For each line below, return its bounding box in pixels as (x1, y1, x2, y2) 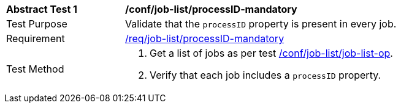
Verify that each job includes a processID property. (150, 69, 381, 81)
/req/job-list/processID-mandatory (125, 32, 285, 45)
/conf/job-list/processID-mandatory (125, 3, 297, 15)
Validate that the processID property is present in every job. (125, 18, 397, 30)
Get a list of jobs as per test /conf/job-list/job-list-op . (150, 47, 393, 59)
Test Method (6, 63, 64, 75)
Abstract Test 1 (6, 3, 77, 15)
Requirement (6, 32, 65, 45)
